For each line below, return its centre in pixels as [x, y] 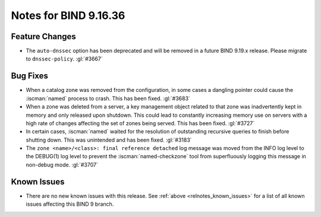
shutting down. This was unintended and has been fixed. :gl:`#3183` [109, 140]
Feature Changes [44, 36]
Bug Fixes [30, 76]
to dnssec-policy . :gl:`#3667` [64, 59]
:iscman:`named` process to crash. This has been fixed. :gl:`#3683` [108, 98]
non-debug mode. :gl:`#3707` [62, 165]
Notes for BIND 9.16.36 [68, 15]
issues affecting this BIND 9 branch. [70, 204]
